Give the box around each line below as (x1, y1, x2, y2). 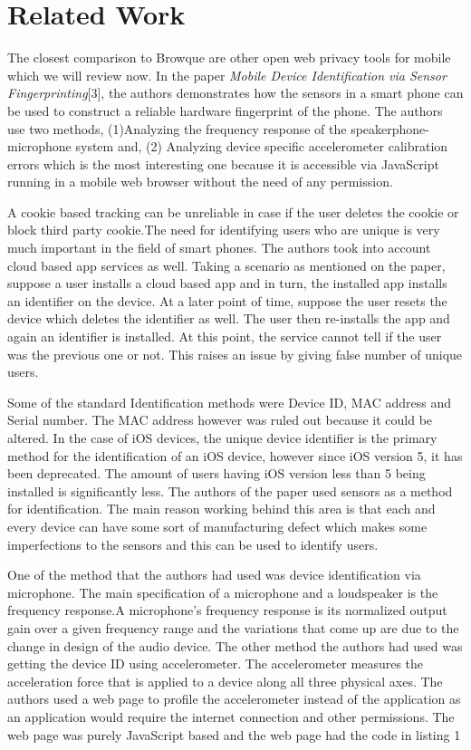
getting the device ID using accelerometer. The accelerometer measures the (7, 654, 424, 673)
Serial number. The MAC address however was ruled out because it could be (7, 410, 433, 429)
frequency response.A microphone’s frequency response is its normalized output (7, 601, 447, 620)
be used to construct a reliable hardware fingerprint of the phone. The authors (7, 101, 443, 120)
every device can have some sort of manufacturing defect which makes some (7, 516, 428, 535)
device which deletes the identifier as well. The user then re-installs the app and (7, 309, 450, 328)
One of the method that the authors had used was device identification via (7, 565, 421, 584)
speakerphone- (351, 119, 429, 138)
